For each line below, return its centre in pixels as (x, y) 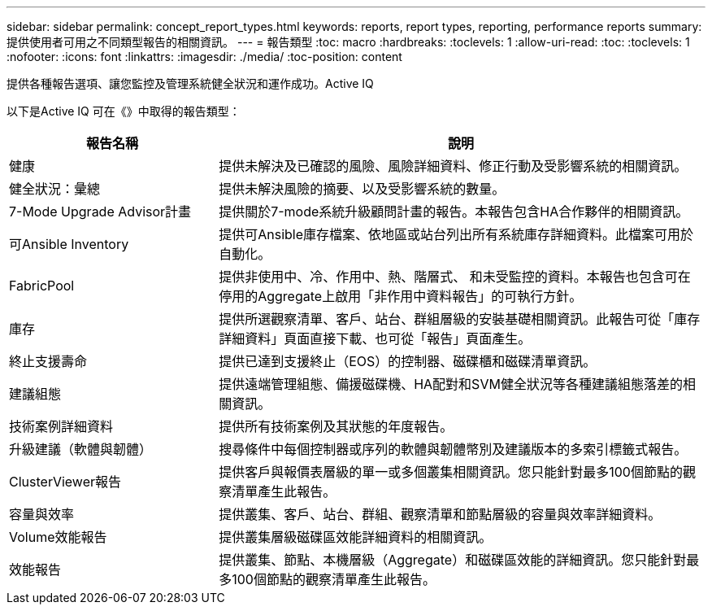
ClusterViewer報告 (65, 482)
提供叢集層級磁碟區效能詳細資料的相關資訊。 (356, 537)
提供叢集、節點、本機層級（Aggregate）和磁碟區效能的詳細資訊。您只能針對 (453, 560)
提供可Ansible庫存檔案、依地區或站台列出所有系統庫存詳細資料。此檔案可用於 (456, 234)
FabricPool (42, 286)
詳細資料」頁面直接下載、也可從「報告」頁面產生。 (375, 338)
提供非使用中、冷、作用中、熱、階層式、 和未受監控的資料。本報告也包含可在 (455, 277)
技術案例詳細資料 (61, 426)
